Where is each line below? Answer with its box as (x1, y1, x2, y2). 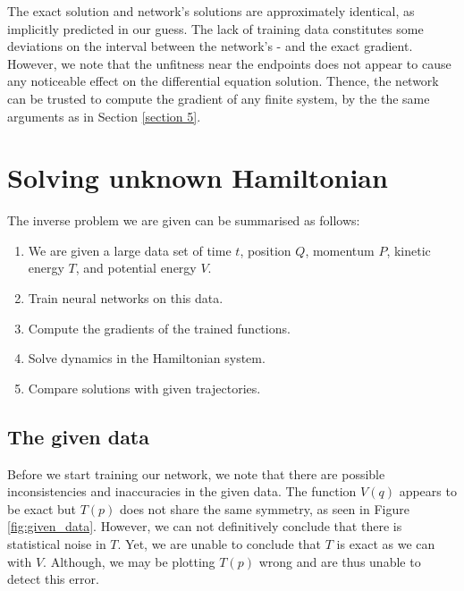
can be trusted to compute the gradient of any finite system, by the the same (7, 89, 430, 107)
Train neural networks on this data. (28, 289, 224, 308)
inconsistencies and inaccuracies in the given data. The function (7, 482, 357, 501)
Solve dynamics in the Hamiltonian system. (28, 349, 266, 367)
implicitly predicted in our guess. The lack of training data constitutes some (7, 19, 424, 38)
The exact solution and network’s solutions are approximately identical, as (7, 2, 415, 20)
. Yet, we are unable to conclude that (117, 535, 322, 553)
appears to (399, 482, 457, 501)
